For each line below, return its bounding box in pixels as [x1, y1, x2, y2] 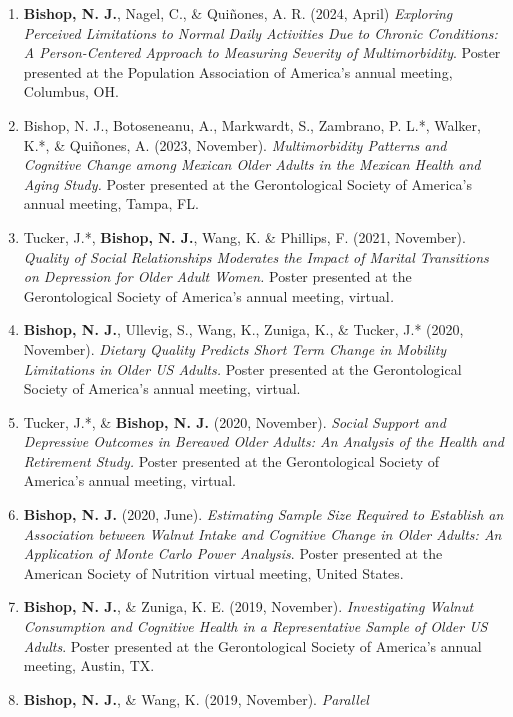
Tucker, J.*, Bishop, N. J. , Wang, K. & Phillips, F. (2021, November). [23, 226, 466, 247]
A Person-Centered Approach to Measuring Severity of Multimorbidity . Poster [23, 42, 501, 63]
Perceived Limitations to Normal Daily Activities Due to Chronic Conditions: [23, 22, 498, 43]
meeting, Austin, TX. [23, 655, 155, 676]
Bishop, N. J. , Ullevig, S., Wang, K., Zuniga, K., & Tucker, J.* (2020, [23, 319, 464, 340]
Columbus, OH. [23, 81, 119, 102]
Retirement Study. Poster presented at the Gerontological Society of [23, 450, 440, 471]
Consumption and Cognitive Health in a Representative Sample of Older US [23, 616, 488, 637]
